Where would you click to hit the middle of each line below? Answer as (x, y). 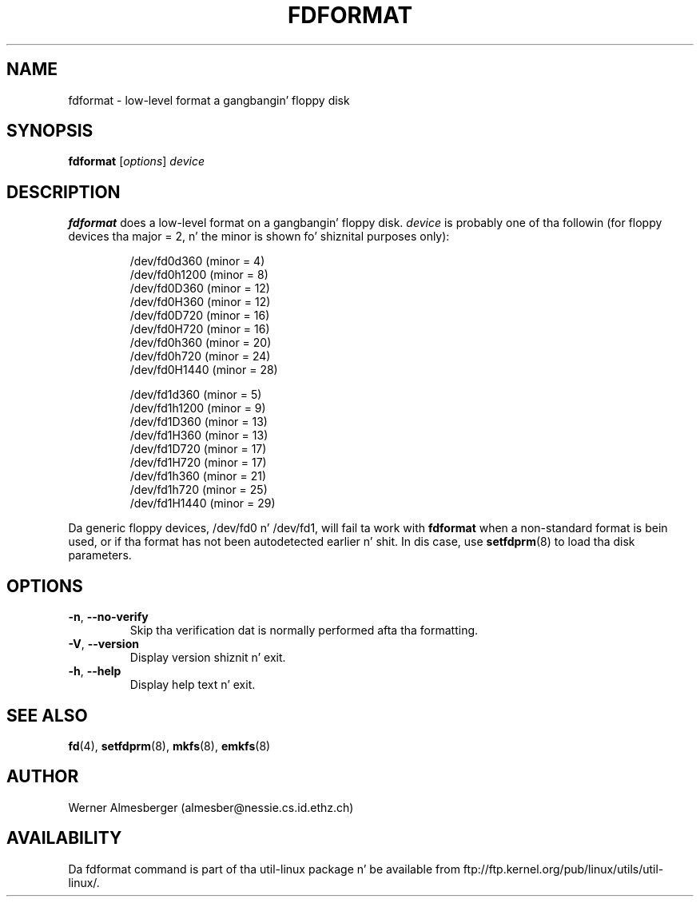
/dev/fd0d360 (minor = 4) (197, 261)
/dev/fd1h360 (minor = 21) (198, 476)
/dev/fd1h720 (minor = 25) (199, 490)
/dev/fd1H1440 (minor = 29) (203, 503)
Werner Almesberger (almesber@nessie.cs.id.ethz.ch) (211, 807)
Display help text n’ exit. (193, 685)
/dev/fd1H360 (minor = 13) (199, 436)
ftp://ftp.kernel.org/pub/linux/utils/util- (563, 869)
